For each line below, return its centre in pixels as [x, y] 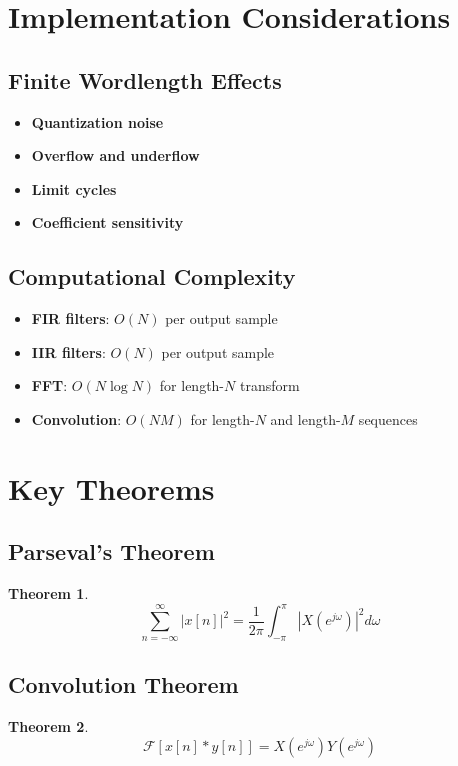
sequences [388, 418]
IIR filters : [68, 351]
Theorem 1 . [48, 593]
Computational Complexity [152, 276]
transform [269, 385]
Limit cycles [74, 188]
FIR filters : [70, 318]
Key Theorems [111, 487]
